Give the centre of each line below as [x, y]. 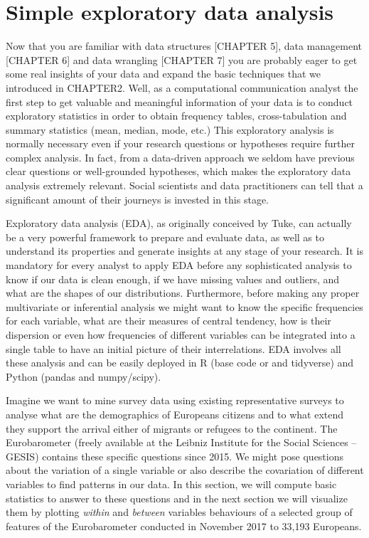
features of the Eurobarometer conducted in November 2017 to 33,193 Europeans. [184, 526]
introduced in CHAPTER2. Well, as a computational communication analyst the [182, 87]
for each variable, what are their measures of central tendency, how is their [169, 321]
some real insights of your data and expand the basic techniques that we [164, 74]
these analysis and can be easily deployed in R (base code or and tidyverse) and [180, 363]
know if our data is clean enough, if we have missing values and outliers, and [173, 279]
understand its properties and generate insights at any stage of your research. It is [184, 251]
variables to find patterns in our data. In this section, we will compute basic [171, 484]
